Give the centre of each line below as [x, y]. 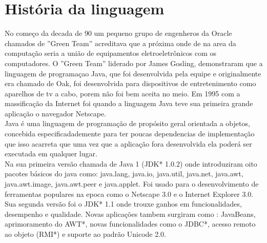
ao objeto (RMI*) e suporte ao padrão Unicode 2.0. [85, 234]
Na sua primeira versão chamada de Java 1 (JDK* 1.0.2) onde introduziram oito [131, 163]
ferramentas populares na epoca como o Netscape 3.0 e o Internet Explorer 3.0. [129, 194]
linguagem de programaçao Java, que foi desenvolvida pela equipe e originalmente [133, 73]
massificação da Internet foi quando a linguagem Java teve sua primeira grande [129, 103]
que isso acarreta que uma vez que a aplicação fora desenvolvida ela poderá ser [128, 143]
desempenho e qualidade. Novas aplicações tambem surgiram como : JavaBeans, [130, 214]
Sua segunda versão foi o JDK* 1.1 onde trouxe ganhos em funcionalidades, [123, 204]
